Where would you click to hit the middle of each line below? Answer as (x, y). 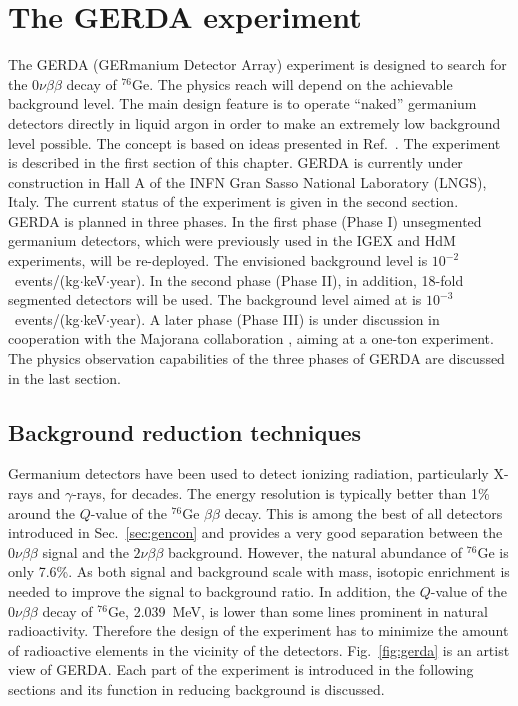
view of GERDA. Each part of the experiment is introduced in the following (241, 669)
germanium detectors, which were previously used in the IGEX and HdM (232, 240)
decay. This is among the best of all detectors (363, 512)
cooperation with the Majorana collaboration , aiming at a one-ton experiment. (251, 338)
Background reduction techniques (185, 431)
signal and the (85, 551)
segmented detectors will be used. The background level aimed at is (215, 299)
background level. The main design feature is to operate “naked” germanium (242, 103)
